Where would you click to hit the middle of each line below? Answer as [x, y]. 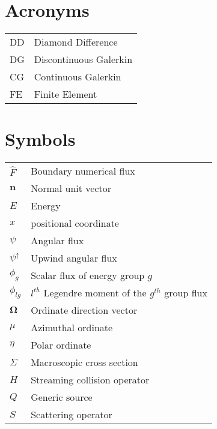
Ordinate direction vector [84, 310]
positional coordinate [75, 223]
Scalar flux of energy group [88, 275]
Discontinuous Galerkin [83, 59]
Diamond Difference [76, 42]
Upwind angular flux [74, 258]
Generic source [62, 397]
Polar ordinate [61, 345]
